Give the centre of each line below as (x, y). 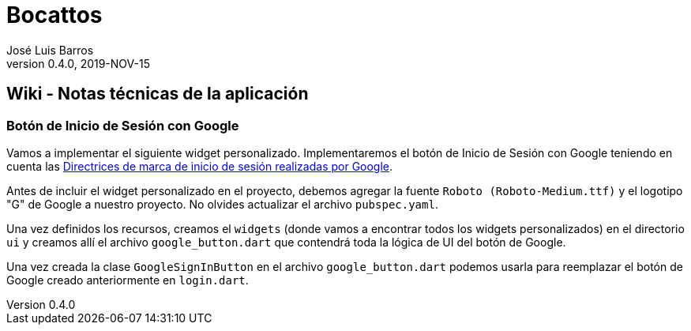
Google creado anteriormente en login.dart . (128, 280)
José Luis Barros (50, 50)
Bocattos (54, 15)
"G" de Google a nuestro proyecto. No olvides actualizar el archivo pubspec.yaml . (222, 204)
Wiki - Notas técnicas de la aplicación (158, 94)
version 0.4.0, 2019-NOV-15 (78, 63)
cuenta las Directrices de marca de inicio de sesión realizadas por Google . (200, 166)
